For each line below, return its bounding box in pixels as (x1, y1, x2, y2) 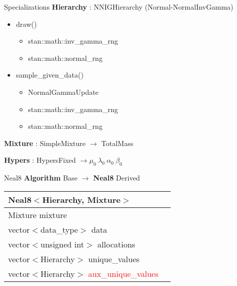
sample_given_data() (16, 69, 84, 80)
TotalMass (101, 137, 134, 148)
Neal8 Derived (93, 172, 140, 183)
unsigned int (41, 238, 84, 250)
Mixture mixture (8, 208, 67, 221)
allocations (97, 238, 135, 250)
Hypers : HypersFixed (4, 155, 76, 165)
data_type (41, 223, 78, 235)
